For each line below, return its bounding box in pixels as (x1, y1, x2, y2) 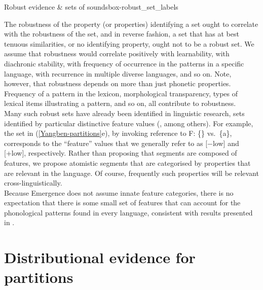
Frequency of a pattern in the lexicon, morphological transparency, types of (4, 88, 238, 98)
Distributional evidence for (4, 247, 196, 268)
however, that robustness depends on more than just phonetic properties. (4, 78, 231, 89)
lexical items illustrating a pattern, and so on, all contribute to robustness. (4, 98, 236, 108)
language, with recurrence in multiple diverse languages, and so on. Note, (4, 68, 232, 79)
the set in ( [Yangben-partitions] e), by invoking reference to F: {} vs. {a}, (4, 128, 232, 138)
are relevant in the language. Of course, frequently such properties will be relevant (4, 167, 259, 178)
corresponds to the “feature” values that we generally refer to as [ (4, 137, 208, 148)
